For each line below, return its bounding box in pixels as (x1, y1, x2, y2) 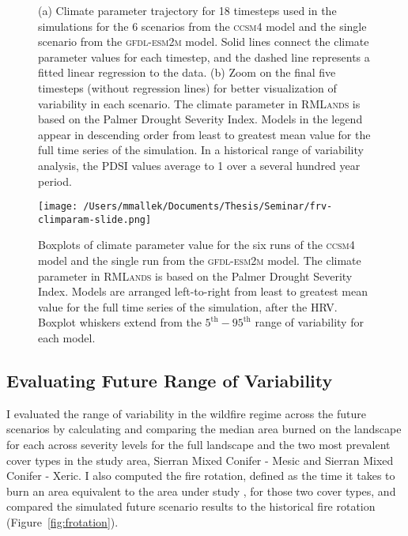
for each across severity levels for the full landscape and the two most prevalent (6, 436, 391, 452)
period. (38, 172, 72, 189)
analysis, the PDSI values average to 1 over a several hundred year (38, 157, 361, 173)
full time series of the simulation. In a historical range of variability (38, 142, 364, 158)
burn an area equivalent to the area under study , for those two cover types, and (6, 482, 396, 499)
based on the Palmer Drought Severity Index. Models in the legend (38, 111, 363, 127)
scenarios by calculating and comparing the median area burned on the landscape (6, 421, 402, 437)
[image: (38, 201, 78, 213)
